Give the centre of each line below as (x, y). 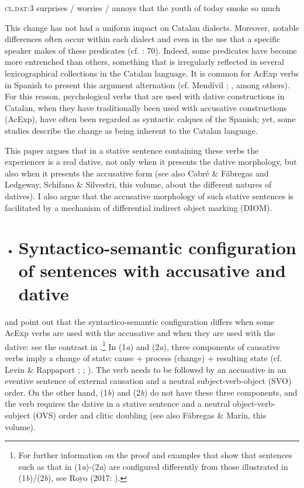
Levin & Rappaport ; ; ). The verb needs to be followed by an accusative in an (146, 369)
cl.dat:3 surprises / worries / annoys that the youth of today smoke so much (143, 8)
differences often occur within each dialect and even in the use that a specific (143, 39)
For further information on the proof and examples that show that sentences (155, 455)
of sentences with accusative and (152, 270)
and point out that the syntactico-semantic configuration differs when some (139, 321)
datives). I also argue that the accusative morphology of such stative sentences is (149, 195)
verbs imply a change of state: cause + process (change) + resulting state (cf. (144, 358)
